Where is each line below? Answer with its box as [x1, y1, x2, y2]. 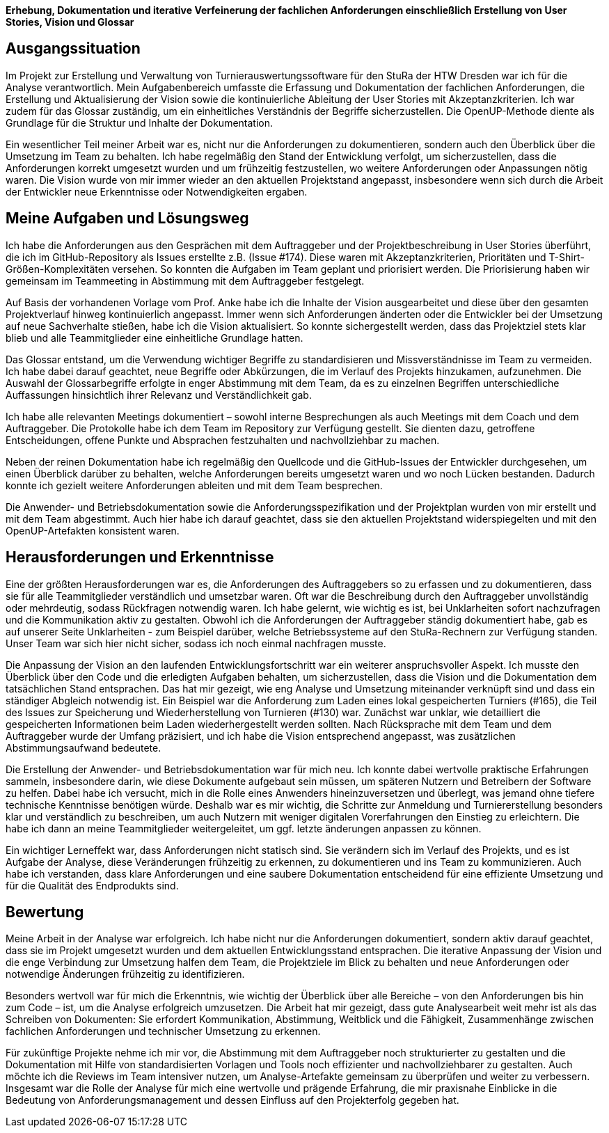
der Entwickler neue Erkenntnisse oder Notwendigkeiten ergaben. [6, 185, 308, 198]
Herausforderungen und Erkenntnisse [6, 548, 274, 566]
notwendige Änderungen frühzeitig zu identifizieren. [6, 968, 245, 981]
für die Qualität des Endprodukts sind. [6, 879, 179, 892]
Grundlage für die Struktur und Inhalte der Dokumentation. [6, 116, 274, 129]
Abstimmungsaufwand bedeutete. [6, 741, 161, 754]
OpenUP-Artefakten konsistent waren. [6, 524, 180, 537]
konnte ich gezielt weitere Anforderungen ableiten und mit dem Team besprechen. [6, 479, 383, 491]
